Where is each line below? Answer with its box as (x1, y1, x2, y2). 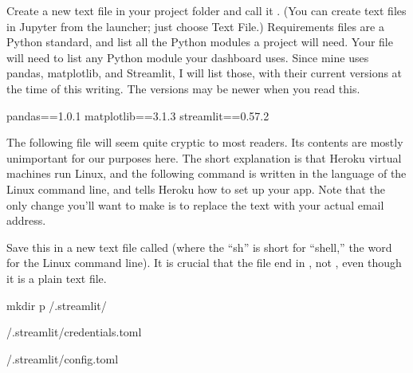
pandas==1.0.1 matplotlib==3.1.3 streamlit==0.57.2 (6, 107, 269, 124)
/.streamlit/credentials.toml (6, 324, 142, 340)
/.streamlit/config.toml (6, 350, 119, 367)
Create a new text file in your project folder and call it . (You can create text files (6, 2, 407, 18)
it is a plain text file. (6, 269, 107, 286)
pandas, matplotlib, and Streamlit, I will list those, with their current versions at (6, 65, 403, 81)
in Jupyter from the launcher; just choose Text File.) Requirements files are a (6, 18, 384, 34)
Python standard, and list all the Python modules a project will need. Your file (6, 33, 393, 50)
